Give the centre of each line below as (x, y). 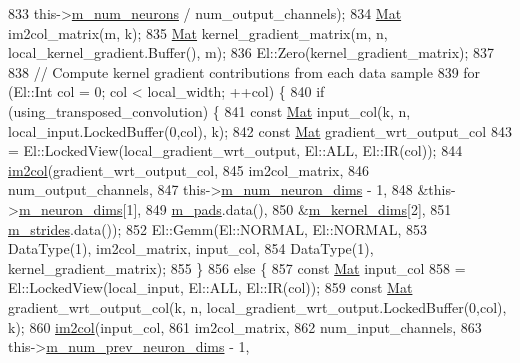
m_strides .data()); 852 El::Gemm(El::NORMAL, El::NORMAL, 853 (217, 228)
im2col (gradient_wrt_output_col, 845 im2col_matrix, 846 (189, 169)
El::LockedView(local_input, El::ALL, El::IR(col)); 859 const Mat (210, 287)
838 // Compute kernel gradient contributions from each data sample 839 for (244, 71)
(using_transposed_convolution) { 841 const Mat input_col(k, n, (209, 110)
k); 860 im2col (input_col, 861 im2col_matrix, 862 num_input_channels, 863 (245, 326)
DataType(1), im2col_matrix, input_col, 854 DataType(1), (191, 248)
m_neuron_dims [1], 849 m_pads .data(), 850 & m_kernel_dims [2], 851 (235, 208)
